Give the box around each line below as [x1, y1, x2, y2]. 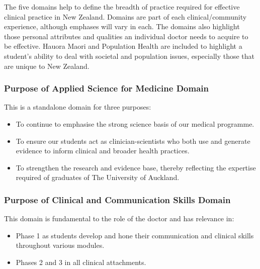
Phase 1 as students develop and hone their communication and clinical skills [16, 230, 254, 240]
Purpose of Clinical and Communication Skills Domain [4, 193, 231, 206]
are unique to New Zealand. [4, 60, 90, 71]
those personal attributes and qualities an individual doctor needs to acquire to [4, 31, 248, 41]
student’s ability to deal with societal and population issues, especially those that [4, 50, 255, 61]
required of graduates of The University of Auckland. [16, 172, 180, 183]
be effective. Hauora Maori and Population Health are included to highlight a [4, 41, 242, 51]
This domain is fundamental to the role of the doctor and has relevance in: [4, 213, 234, 224]
